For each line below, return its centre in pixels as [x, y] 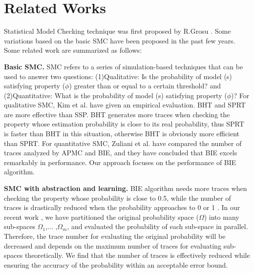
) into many [222, 217]
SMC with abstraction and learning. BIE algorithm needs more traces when [126, 188]
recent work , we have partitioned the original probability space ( [101, 217]
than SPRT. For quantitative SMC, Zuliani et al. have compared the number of [123, 143]
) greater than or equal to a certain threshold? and [145, 86]
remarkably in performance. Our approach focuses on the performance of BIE [120, 162]
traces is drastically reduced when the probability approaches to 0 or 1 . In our [122, 207]
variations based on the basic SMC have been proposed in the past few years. [120, 40]
